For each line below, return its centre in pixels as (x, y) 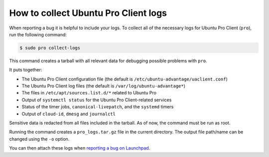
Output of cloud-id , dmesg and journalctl (68, 114)
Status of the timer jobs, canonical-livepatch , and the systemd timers (98, 107)
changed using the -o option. (39, 139)
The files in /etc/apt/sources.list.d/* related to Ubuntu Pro (89, 93)
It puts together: (26, 70)
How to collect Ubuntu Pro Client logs (88, 13)
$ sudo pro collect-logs (50, 48)
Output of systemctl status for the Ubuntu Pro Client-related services (97, 100)
